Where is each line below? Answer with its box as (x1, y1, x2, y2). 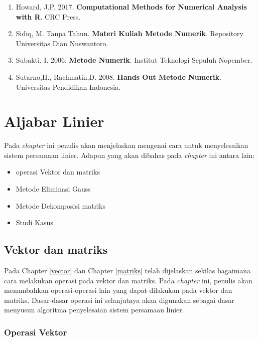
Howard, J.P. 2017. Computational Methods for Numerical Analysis (16, 2, 247, 12)
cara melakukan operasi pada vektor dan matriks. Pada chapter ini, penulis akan (4, 275, 252, 285)
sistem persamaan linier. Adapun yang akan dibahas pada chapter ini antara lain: (4, 149, 255, 160)
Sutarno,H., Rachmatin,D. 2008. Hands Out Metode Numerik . (16, 71, 221, 82)
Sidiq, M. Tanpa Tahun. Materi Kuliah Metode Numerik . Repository (16, 28, 243, 39)
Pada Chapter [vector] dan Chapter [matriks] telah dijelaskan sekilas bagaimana (4, 265, 251, 276)
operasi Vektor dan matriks (16, 166, 100, 177)
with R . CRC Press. (16, 11, 81, 22)
